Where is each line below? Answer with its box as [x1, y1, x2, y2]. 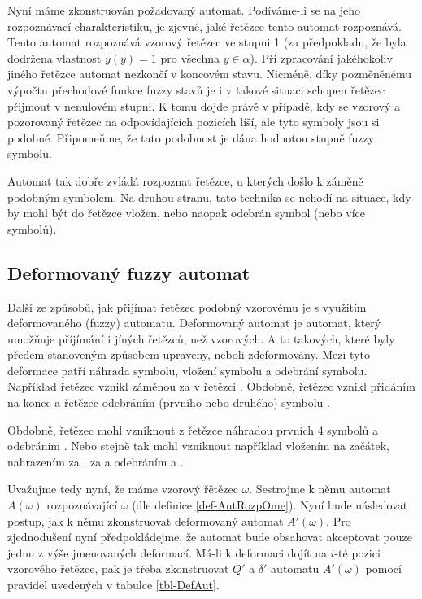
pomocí [365, 560, 402, 577]
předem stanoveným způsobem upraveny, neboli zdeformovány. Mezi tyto [7, 346, 370, 363]
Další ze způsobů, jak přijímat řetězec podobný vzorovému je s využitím [7, 298, 367, 315]
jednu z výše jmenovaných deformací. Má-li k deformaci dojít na [7, 544, 327, 561]
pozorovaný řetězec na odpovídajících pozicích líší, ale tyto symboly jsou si [7, 113, 380, 130]
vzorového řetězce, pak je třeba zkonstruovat [7, 560, 229, 577]
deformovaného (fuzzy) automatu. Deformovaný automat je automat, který [7, 314, 381, 331]
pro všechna [160, 49, 220, 66]
